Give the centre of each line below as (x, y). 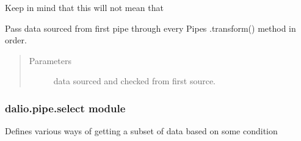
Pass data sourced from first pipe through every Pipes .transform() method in (150, 28)
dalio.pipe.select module (65, 108)
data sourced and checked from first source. (134, 81)
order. (16, 40)
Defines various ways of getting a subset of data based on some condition (141, 131)
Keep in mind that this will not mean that (84, 7)
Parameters (50, 60)
